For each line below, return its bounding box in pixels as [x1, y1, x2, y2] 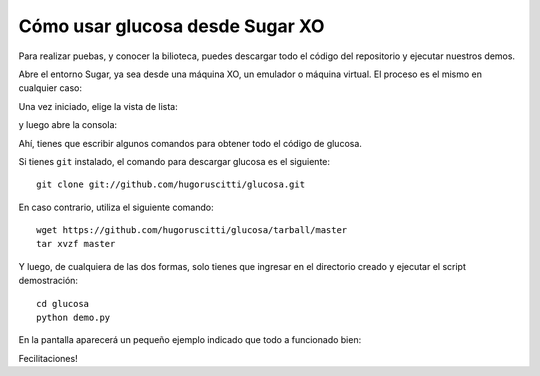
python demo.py [36, 312, 111, 324]
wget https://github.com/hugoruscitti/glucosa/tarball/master [36, 225, 348, 236]
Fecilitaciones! [18, 352, 79, 364]
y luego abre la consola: [18, 119, 118, 131]
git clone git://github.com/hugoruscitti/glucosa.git [36, 179, 305, 190]
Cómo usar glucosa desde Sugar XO [18, 15, 325, 37]
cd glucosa [36, 298, 90, 309]
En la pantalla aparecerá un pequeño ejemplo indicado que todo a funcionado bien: [18, 334, 362, 346]
